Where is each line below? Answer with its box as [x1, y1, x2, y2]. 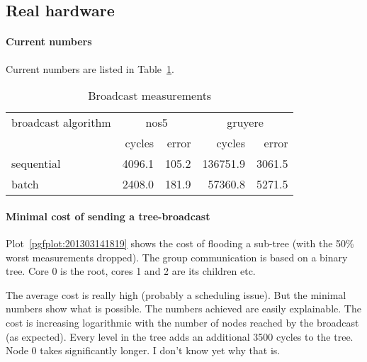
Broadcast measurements [88, 87, 212, 104]
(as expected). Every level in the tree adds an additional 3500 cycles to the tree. [6, 329, 354, 344]
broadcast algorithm [11, 114, 111, 131]
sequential [11, 155, 61, 172]
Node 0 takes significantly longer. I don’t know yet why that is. [6, 343, 281, 358]
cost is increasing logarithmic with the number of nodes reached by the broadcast [6, 315, 359, 329]
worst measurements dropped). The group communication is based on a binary [6, 249, 348, 264]
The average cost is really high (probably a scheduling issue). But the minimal [6, 287, 346, 302]
